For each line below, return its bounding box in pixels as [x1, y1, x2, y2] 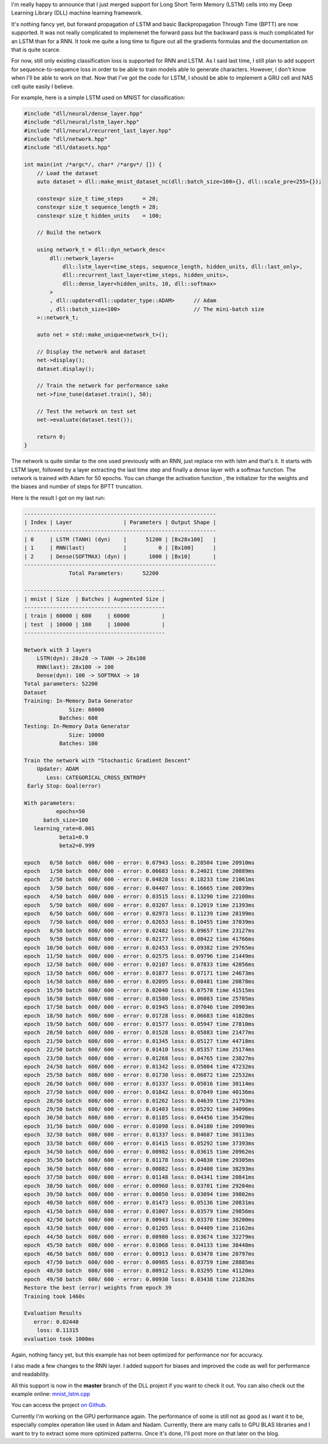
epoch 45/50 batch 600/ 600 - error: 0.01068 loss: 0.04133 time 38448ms [24, 1242, 255, 1249]
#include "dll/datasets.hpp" [24, 144, 111, 151]
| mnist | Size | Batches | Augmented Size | [24, 596, 165, 602]
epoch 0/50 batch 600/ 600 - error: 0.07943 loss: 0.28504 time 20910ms [24, 859, 255, 866]
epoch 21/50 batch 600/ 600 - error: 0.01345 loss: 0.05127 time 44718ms [24, 1037, 255, 1045]
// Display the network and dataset [36, 348, 146, 355]
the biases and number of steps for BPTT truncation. [11, 483, 143, 490]
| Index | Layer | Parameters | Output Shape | [24, 519, 217, 526]
